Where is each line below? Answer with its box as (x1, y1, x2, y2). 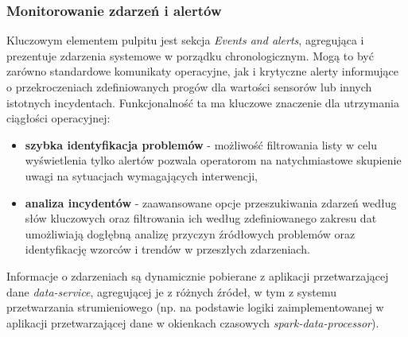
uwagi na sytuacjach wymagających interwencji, (25, 167, 258, 184)
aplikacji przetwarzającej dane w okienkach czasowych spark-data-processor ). (6, 314, 379, 331)
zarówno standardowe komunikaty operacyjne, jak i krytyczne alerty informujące (6, 63, 399, 79)
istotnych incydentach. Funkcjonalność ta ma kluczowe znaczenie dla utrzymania (6, 94, 399, 110)
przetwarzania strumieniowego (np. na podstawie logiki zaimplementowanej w (6, 299, 384, 316)
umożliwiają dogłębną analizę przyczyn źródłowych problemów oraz (25, 225, 356, 242)
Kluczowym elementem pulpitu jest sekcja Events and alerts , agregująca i (6, 32, 364, 48)
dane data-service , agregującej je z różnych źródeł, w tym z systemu (6, 283, 336, 300)
